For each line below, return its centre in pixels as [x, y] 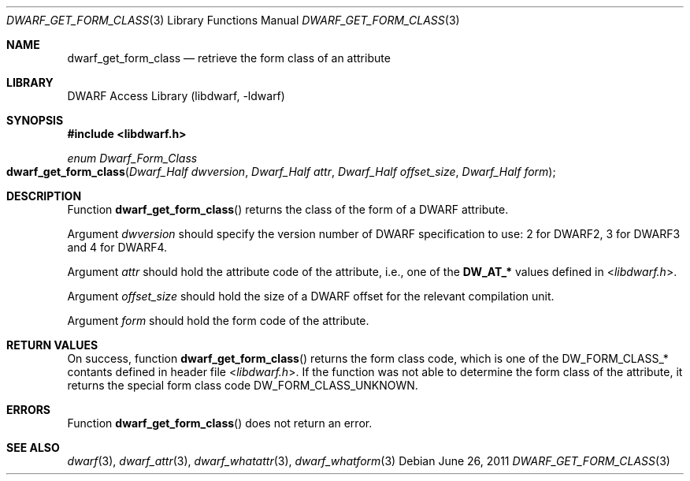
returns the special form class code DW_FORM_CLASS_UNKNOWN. [243, 385]
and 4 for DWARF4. [117, 247]
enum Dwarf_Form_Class [132, 158]
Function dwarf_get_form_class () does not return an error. [220, 423]
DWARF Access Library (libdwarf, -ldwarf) [176, 96]
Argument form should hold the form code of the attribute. [218, 321]
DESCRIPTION [44, 196]
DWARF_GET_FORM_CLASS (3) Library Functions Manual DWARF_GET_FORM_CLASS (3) [233, 20]
